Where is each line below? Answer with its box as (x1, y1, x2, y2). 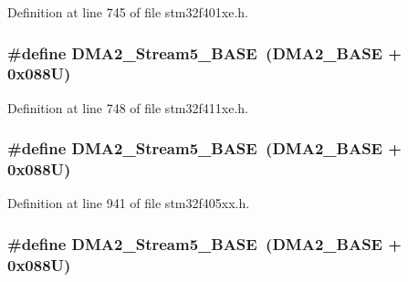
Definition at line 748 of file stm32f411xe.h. (7, 98, 248, 117)
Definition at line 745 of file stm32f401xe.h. (7, 3, 248, 21)
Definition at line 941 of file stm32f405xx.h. (7, 193, 250, 213)
